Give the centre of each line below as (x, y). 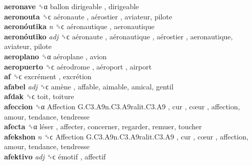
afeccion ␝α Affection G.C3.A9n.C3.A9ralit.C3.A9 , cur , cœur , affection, (122, 106)
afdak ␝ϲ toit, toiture (39, 96)
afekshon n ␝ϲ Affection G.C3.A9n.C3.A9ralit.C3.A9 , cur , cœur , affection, (126, 136)
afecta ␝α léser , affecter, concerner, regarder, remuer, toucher (103, 126)
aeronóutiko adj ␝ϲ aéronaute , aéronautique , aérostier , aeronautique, (119, 36)
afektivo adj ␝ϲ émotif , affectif (55, 156)
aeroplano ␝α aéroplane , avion (56, 56)
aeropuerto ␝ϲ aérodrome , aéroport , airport (78, 66)
